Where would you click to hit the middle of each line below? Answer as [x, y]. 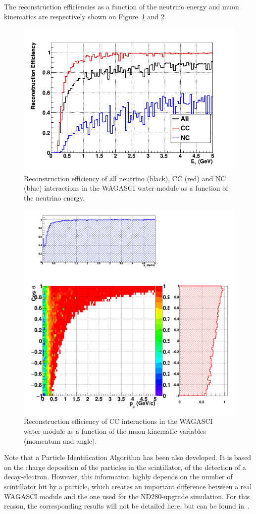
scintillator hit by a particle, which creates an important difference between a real [128, 487]
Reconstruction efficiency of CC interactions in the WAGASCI [118, 421]
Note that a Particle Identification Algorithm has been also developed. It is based [128, 457]
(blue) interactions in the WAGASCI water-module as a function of [126, 188]
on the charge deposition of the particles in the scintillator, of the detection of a [125, 467]
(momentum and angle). [60, 440]
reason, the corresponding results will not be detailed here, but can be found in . [127, 506]
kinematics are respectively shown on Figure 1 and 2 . [85, 16]
